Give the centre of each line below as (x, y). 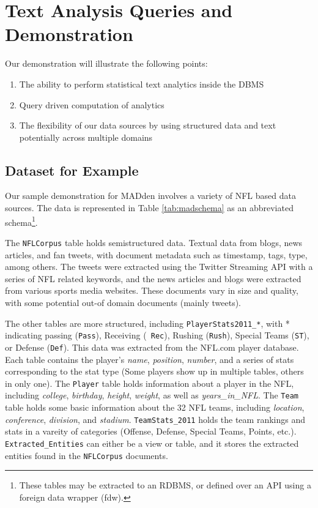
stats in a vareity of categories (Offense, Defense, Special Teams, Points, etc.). (151, 431)
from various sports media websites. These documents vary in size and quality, (152, 290)
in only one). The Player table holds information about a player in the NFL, (150, 383)
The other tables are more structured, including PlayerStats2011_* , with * (147, 323)
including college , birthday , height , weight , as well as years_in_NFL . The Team (152, 395)
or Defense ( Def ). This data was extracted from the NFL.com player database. (152, 347)
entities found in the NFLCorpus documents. (87, 455)
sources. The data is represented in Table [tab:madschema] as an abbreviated (149, 208)
